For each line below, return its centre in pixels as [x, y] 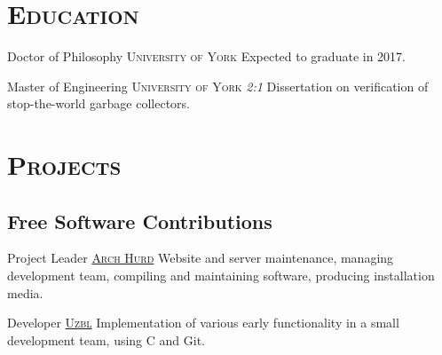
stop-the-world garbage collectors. [99, 103]
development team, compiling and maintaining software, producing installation [221, 276]
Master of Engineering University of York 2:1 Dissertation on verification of [218, 86]
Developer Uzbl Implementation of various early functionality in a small [203, 323]
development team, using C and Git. [107, 339]
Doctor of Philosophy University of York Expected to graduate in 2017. [206, 56]
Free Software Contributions [140, 221]
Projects [64, 165]
